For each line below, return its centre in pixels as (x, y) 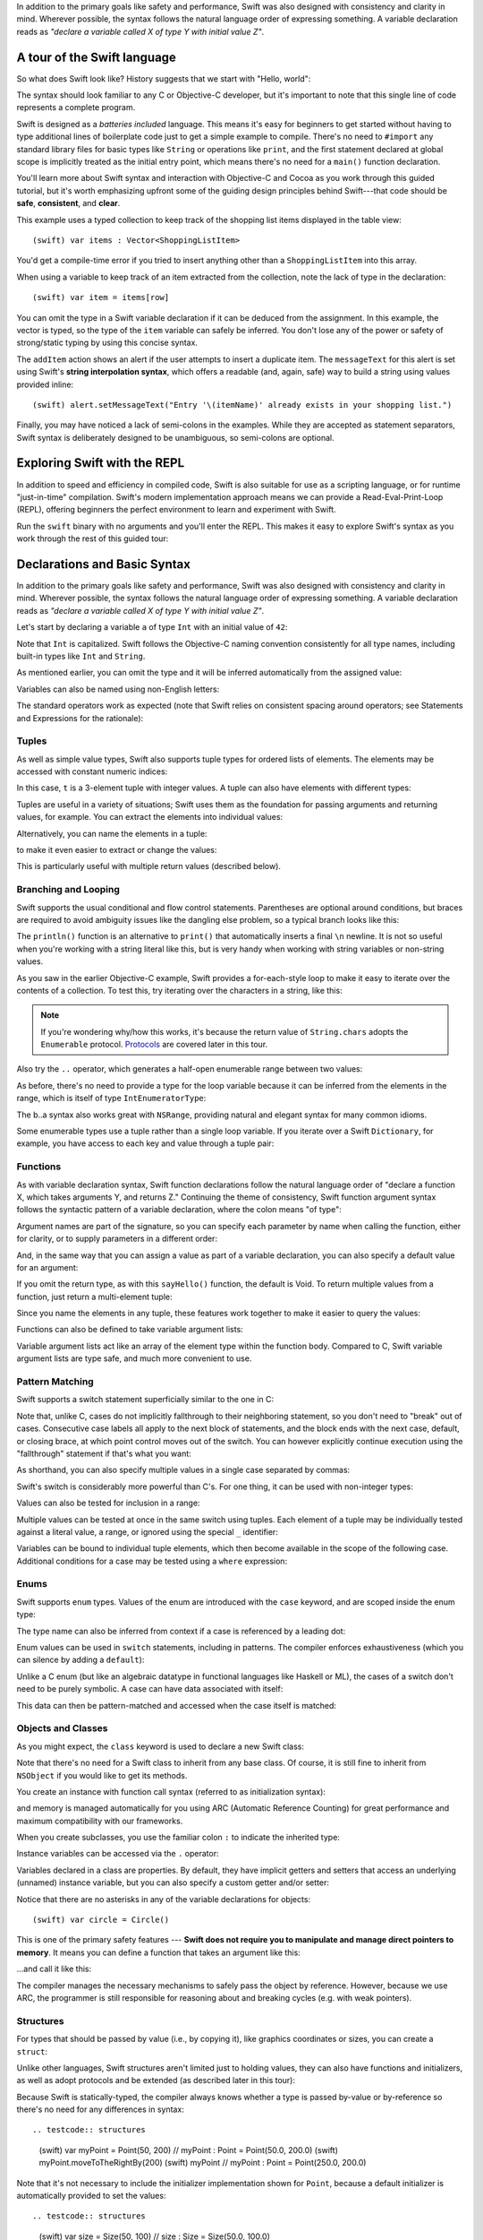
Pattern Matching (55, 1382)
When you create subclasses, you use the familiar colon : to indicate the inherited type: (178, 1838)
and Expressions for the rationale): (80, 718)
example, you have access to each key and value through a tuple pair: (145, 1143)
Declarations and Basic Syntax (104, 564)
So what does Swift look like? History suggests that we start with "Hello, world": (164, 78)
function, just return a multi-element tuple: (94, 1297)
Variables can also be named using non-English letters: (118, 689)
